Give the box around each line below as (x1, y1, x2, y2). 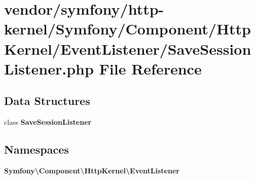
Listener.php (4, 58, 94, 79)
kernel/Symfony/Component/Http (4, 18, 251, 39)
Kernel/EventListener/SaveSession (4, 38, 251, 59)
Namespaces (4, 141, 69, 157)
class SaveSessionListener (4, 117, 92, 127)
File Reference (99, 58, 202, 79)
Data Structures (4, 93, 90, 109)
